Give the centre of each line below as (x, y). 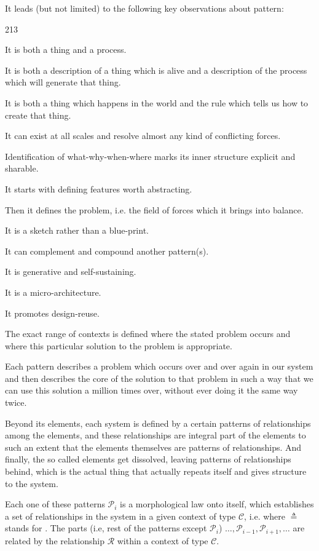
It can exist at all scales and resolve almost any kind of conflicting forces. (143, 136)
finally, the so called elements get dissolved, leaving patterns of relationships (148, 459)
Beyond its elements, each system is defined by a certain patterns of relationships (158, 423)
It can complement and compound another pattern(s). (107, 251)
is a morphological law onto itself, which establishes (217, 504)
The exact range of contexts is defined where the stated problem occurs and (148, 334)
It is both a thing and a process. (66, 50)
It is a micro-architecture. (53, 292)
